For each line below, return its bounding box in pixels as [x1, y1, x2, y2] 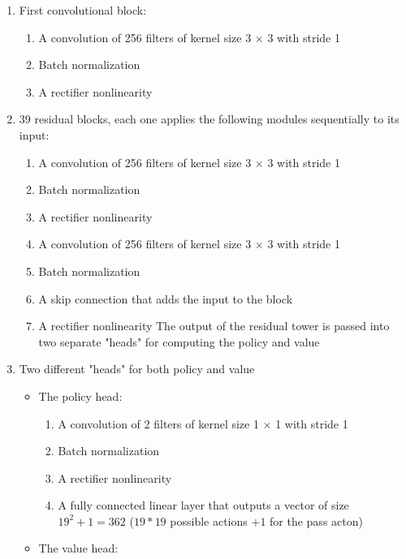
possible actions [170, 512, 248, 529]
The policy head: [38, 387, 123, 404]
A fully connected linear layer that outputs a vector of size [58, 497, 349, 514]
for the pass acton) [270, 512, 363, 529]
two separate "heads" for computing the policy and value [38, 333, 320, 350]
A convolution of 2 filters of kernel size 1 [58, 415, 259, 432]
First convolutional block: [19, 2, 147, 18]
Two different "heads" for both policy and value [19, 360, 255, 377]
